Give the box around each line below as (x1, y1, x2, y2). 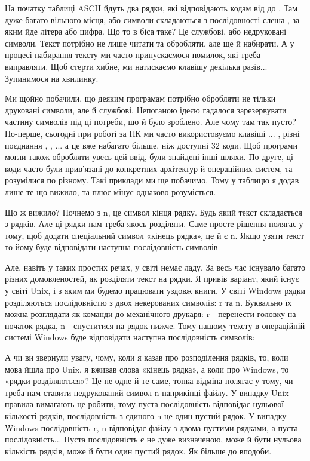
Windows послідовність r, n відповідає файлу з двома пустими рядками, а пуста (5, 421, 298, 434)
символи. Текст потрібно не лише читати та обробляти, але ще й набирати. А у (5, 36, 294, 49)
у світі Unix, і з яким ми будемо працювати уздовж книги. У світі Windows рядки (5, 284, 306, 297)
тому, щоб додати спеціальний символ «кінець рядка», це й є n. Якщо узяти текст (5, 229, 305, 241)
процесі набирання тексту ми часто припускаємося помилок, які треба (5, 48, 261, 61)
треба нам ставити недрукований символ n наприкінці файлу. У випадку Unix (5, 386, 289, 398)
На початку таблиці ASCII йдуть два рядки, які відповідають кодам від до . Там (5, 2, 297, 14)
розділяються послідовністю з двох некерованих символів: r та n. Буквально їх (5, 296, 292, 308)
